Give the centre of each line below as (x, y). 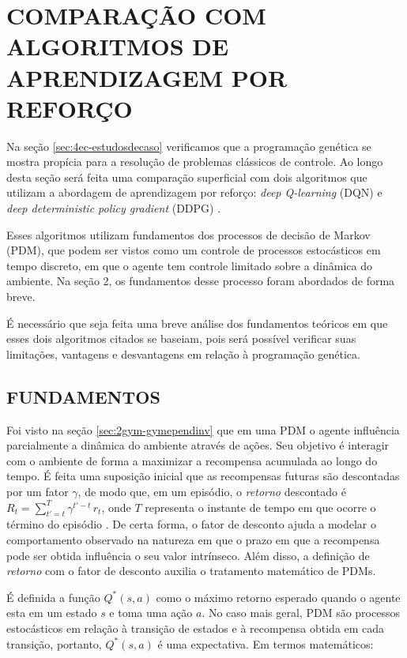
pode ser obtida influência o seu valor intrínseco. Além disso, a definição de (188, 555)
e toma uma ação (151, 613)
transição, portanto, (54, 643)
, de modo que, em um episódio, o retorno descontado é (212, 491)
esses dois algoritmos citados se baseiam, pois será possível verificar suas (181, 338)
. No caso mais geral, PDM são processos (301, 613)
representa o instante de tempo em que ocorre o (260, 507)
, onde (116, 507)
